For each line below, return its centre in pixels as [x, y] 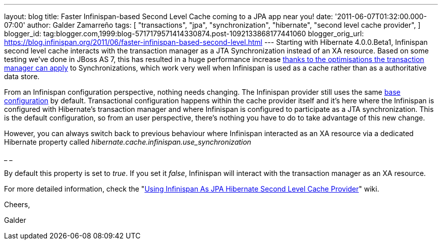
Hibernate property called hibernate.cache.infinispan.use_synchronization [128, 142]
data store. [22, 76]
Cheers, [17, 204]
